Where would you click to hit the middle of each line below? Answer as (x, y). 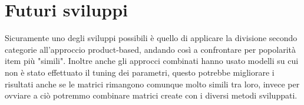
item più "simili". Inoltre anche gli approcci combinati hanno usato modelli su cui (152, 61)
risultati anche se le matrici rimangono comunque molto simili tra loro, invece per (152, 84)
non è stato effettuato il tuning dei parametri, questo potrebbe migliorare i (140, 72)
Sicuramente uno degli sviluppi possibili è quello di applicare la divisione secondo (151, 38)
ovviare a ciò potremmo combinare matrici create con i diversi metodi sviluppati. (151, 95)
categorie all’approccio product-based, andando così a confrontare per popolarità (150, 49)
